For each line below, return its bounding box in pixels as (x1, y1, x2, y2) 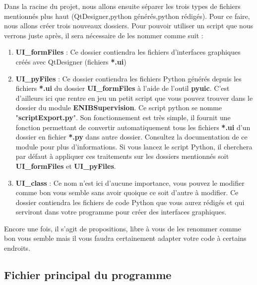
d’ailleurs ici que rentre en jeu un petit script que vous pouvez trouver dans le (15, 92, 253, 103)
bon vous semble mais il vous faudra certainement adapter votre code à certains (4, 233, 247, 243)
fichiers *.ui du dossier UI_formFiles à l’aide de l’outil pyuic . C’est (15, 83, 230, 93)
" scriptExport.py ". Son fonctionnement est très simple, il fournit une (15, 112, 231, 122)
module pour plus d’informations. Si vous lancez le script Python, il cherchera (15, 141, 253, 151)
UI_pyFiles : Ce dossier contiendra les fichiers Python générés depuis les (15, 73, 242, 83)
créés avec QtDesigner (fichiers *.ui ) (15, 56, 127, 67)
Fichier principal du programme (4, 267, 172, 283)
